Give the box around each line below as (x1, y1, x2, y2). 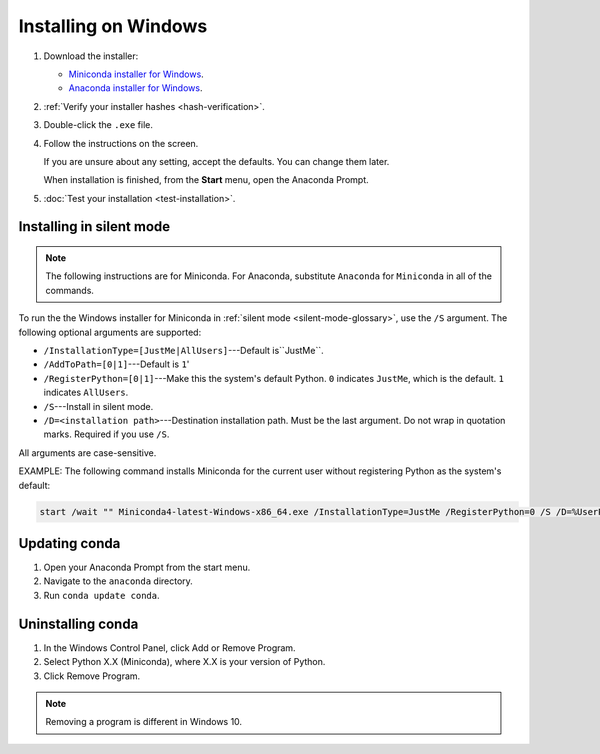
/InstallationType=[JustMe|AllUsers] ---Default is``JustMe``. (43, 345, 324, 357)
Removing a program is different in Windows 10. (45, 716, 243, 728)
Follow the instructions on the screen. (43, 137, 199, 149)
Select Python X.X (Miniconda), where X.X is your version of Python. (43, 656, 326, 668)
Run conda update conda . (43, 589, 160, 601)
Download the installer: (43, 50, 139, 62)
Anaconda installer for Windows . (68, 82, 203, 94)
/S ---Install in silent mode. (43, 400, 154, 412)
